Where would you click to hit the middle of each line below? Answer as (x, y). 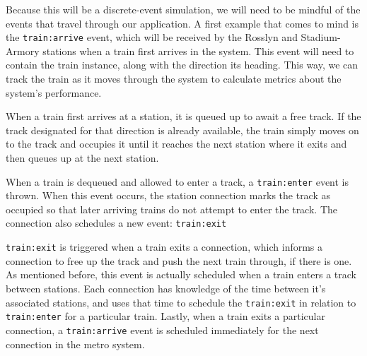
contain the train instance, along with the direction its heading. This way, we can (182, 65)
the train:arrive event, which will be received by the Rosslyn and (152, 37)
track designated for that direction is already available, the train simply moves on (182, 130)
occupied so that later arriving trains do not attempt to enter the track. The (171, 209)
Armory (23, 51)
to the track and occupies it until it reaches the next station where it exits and (176, 144)
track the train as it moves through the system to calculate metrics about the (174, 79)
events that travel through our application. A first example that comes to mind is (182, 23)
